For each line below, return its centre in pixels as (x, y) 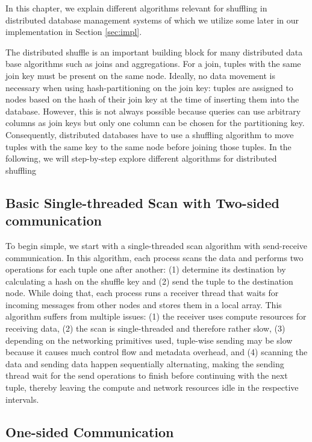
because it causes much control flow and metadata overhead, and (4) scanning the (157, 352)
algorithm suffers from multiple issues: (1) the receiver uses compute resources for (156, 316)
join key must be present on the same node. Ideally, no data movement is (140, 75)
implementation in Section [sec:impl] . (74, 32)
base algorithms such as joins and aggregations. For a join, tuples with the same (153, 64)
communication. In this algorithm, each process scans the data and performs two (154, 257)
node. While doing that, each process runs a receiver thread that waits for (142, 293)
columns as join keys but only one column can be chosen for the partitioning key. (155, 123)
